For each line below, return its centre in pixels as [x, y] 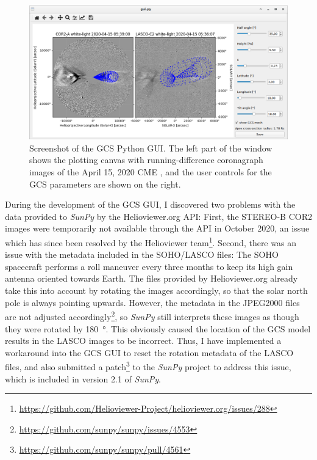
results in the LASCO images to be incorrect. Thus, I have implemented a [143, 341]
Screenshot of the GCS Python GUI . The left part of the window [151, 148]
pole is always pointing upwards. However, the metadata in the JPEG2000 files [152, 302]
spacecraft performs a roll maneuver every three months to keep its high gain [149, 266]
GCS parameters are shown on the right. [105, 184]
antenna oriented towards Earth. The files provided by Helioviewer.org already [151, 278]
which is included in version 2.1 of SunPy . [83, 378]
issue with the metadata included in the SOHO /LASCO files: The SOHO [142, 254]
